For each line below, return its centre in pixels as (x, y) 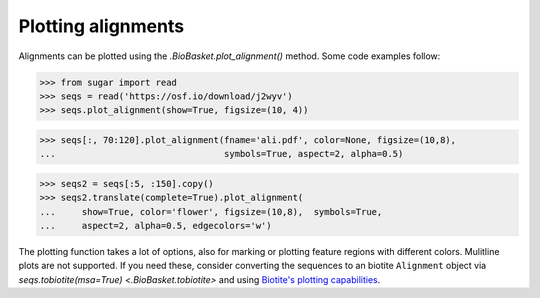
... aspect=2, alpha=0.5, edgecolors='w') (155, 226)
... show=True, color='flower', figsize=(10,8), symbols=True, (211, 211)
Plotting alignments (101, 26)
